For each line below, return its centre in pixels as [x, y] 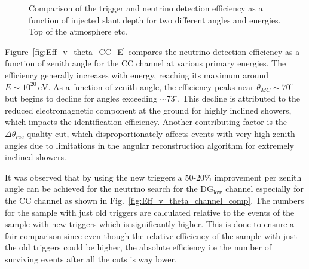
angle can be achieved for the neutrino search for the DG [109, 189]
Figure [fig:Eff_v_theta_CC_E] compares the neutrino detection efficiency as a [152, 51]
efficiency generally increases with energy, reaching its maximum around [137, 74]
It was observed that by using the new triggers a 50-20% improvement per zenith [153, 177]
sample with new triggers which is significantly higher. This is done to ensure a [150, 224]
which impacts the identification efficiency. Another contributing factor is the [146, 122]
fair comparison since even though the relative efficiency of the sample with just [151, 235]
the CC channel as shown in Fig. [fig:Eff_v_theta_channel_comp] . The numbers [154, 200]
